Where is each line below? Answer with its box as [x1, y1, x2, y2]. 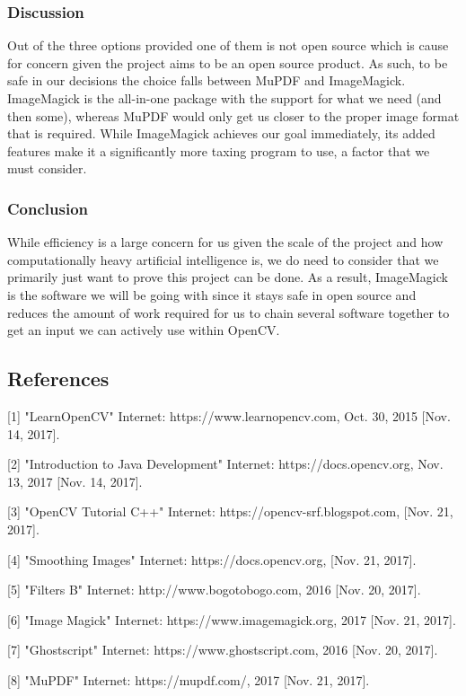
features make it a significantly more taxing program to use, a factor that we [7, 141, 430, 160]
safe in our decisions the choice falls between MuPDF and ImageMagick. [7, 71, 406, 90]
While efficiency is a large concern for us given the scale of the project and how [7, 233, 444, 251]
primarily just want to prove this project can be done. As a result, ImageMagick [7, 268, 448, 286]
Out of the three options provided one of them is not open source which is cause [7, 36, 449, 55]
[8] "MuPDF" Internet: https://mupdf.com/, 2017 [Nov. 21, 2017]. [7, 670, 370, 689]
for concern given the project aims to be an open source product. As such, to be [7, 53, 448, 72]
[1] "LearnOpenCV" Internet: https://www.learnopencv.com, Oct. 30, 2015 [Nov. [7, 406, 451, 425]
